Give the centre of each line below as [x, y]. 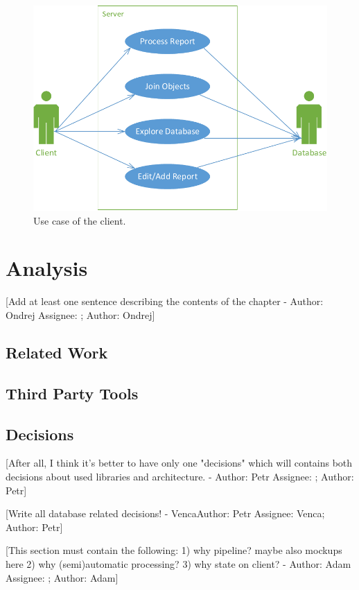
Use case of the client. [80, 220]
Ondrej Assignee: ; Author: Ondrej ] [80, 315]
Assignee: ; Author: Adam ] [62, 577]
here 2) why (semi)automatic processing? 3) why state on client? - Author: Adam [178, 563]
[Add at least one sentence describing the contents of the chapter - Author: [165, 301]
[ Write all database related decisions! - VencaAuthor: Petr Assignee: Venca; [165, 513]
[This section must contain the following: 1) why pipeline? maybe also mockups [174, 550]
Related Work [57, 352]
